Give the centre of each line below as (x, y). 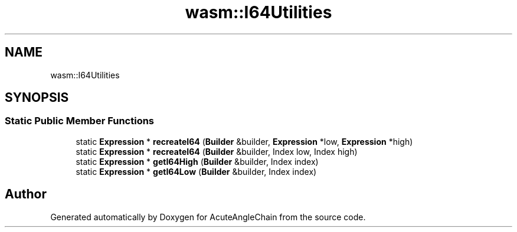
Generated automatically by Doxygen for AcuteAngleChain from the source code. (208, 217)
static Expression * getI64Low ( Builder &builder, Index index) (196, 171)
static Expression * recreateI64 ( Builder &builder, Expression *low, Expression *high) (244, 141)
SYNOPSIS (37, 98)
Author (26, 194)
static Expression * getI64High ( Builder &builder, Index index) (197, 161)
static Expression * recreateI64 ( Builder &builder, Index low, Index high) (217, 151)
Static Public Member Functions (80, 121)
